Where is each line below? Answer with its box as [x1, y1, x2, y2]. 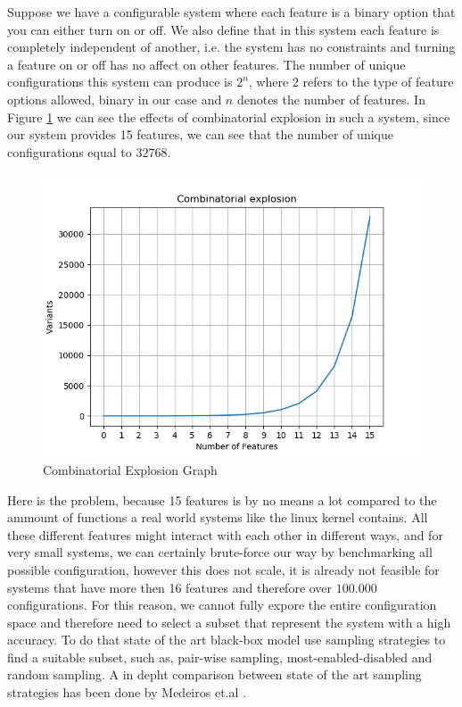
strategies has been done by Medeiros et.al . [7, 683, 246, 702]
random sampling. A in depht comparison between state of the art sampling [7, 665, 422, 684]
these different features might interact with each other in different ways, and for [7, 525, 443, 544]
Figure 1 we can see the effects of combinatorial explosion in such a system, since [7, 107, 450, 126]
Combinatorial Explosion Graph [43, 460, 218, 478]
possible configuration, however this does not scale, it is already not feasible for [7, 560, 440, 578]
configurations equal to [7, 142, 132, 161]
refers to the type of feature [302, 72, 454, 91]
